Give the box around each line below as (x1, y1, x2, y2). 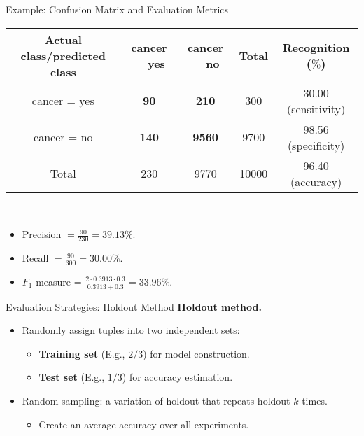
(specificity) (287, 136, 345, 153)
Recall (22, 251, 49, 265)
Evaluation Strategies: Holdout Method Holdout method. (6, 299, 262, 314)
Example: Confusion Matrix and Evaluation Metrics (6, 2, 229, 16)
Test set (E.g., (38, 370, 105, 384)
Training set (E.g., (38, 346, 125, 360)
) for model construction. (143, 346, 250, 360)
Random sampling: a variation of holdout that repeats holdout (22, 393, 290, 408)
